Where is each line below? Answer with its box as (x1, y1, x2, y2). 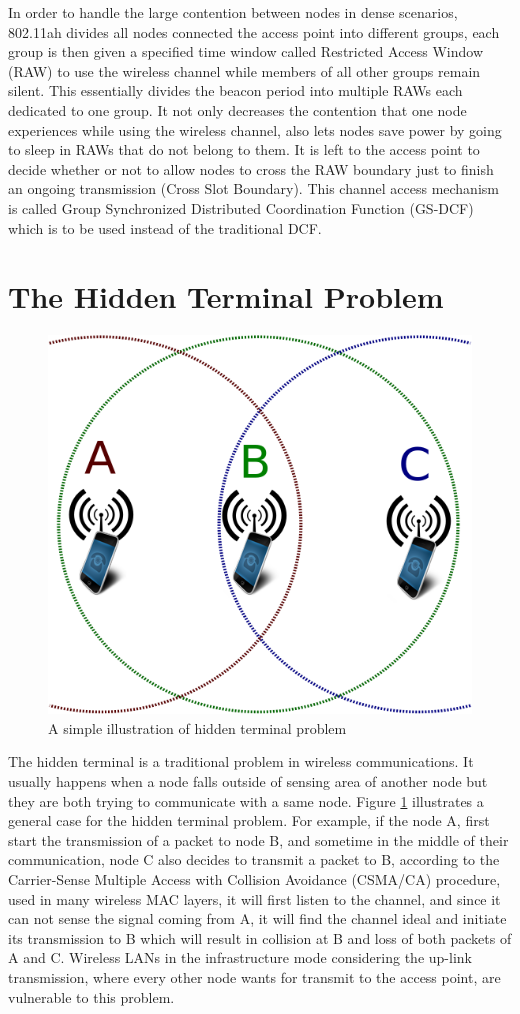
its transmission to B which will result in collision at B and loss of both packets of (8, 927, 512, 948)
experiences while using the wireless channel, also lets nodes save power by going (8, 119, 502, 140)
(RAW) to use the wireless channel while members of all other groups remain (8, 60, 481, 81)
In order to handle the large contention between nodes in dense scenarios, (8, 2, 458, 22)
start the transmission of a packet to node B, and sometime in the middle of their (8, 829, 509, 850)
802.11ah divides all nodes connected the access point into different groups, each (8, 21, 500, 42)
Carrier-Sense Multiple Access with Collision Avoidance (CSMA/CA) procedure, (8, 868, 501, 889)
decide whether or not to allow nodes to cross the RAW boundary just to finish (8, 158, 494, 179)
